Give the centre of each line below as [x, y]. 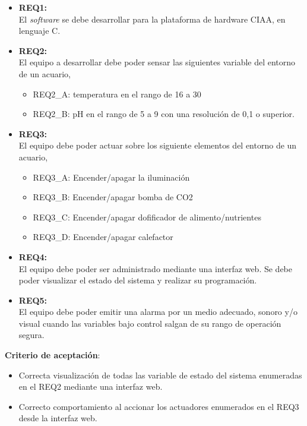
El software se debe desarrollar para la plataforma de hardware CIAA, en [152, 19]
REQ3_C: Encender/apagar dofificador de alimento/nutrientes [147, 217]
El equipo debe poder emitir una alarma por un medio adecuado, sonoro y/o [158, 312]
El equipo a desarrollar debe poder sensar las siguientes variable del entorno [157, 62]
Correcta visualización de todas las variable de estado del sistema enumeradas [160, 375]
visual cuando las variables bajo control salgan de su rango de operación [150, 323]
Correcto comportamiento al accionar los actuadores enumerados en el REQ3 [159, 406]
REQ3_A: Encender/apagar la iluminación [111, 177]
